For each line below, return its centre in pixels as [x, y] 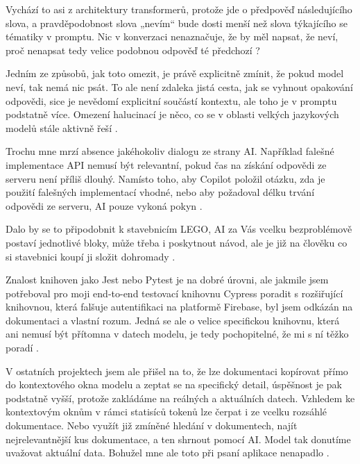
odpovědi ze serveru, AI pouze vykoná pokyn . [104, 205]
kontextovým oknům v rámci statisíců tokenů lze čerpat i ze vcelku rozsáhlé [166, 412]
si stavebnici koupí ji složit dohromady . [91, 256]
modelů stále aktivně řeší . [62, 127]
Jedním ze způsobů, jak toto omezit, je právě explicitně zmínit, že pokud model [175, 73]
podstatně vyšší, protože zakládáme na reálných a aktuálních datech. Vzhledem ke [180, 398]
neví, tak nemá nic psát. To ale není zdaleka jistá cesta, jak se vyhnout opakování [179, 86]
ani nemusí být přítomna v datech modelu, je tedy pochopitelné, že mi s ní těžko [177, 334]
